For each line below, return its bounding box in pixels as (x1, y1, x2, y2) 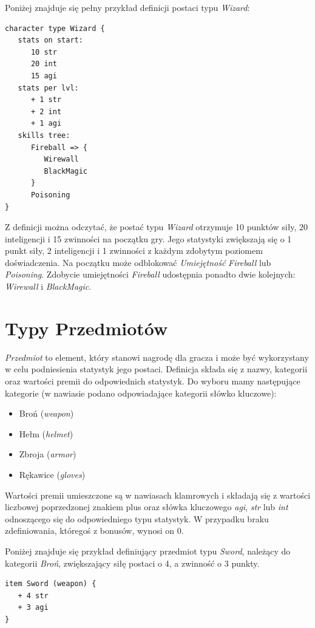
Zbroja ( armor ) (19, 448, 76, 460)
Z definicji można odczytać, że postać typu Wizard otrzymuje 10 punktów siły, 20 (5, 220, 308, 233)
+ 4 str (18, 591, 49, 600)
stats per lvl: (18, 83, 79, 92)
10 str (30, 47, 57, 56)
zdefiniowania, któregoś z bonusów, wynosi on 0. (5, 524, 184, 537)
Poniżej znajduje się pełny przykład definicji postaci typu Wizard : (5, 1, 250, 13)
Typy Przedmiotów (5, 315, 168, 340)
